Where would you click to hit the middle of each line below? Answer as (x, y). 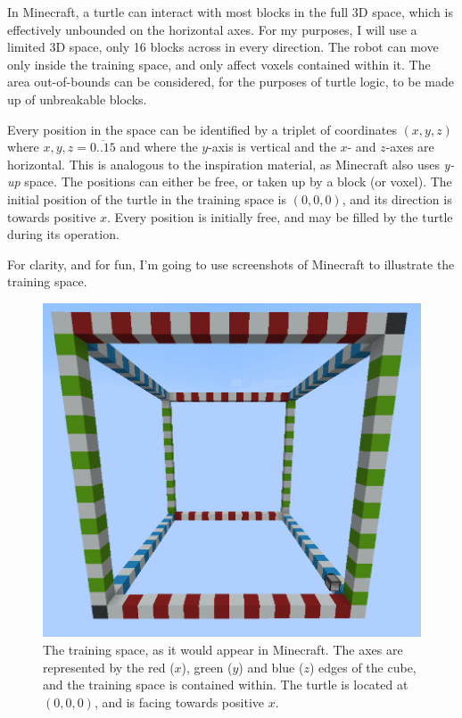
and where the (159, 147)
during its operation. (63, 234)
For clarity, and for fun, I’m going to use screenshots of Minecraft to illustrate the (231, 264)
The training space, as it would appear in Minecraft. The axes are (223, 649)
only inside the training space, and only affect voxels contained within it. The (219, 64)
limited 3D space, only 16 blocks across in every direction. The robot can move (223, 47)
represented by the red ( (109, 667)
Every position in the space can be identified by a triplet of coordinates (202, 129)
